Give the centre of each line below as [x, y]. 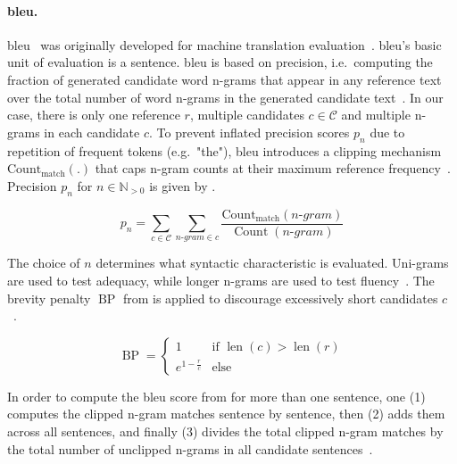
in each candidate [92, 132]
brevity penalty [49, 298]
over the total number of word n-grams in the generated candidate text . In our [225, 97]
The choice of [44, 263]
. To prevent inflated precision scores [249, 132]
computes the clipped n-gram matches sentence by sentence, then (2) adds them [226, 414]
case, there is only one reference [94, 115]
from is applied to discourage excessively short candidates [280, 298]
